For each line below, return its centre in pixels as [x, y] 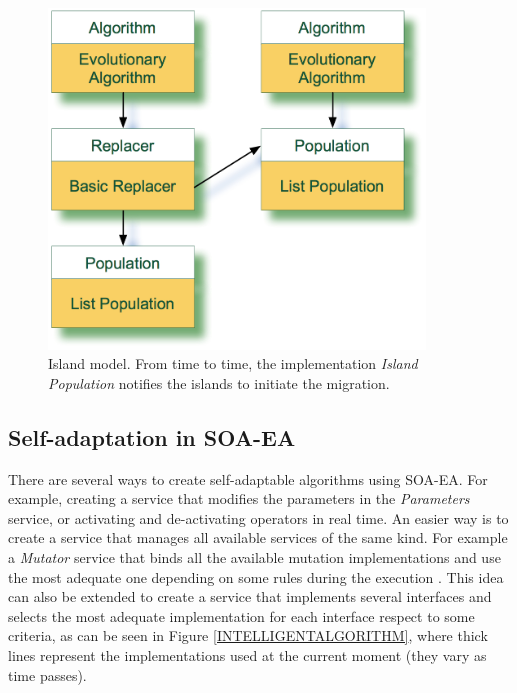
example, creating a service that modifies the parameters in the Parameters [239, 498]
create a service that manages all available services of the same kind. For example [258, 537]
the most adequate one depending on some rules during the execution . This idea [256, 576]
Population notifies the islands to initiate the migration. [219, 382]
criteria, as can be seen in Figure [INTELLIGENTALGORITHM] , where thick [248, 635]
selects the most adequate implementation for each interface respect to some [241, 615]
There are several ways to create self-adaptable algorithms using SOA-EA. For [248, 478]
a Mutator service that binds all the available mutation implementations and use [254, 557]
